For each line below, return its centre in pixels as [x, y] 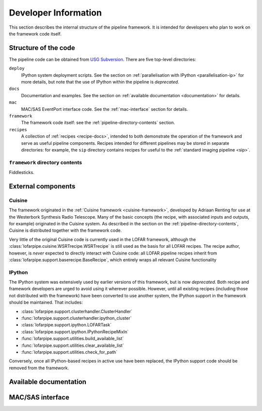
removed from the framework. [39, 368]
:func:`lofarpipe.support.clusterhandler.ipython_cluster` [76, 318]
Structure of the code [42, 48]
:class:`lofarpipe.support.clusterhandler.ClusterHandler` [77, 311]
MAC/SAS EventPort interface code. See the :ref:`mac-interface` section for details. [105, 109]
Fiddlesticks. [22, 172]
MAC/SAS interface [39, 397]
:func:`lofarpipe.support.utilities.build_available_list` [72, 339]
